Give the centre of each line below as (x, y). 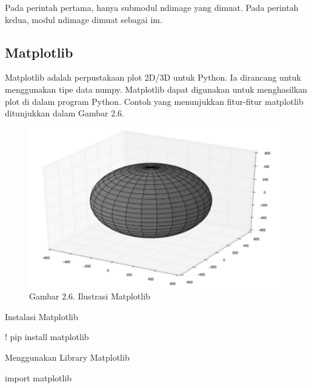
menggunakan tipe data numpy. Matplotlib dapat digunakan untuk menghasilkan (156, 89)
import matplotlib (38, 377)
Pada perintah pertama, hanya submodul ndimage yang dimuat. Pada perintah (152, 7)
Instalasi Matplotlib (41, 316)
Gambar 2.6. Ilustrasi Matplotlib (90, 296)
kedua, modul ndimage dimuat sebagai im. (84, 19)
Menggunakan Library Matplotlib (67, 357)
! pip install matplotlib (47, 337)
